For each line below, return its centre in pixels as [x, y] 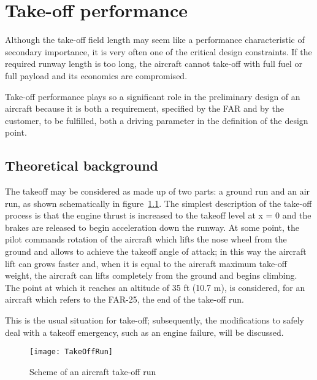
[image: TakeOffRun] [71, 352]
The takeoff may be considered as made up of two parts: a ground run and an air [158, 191]
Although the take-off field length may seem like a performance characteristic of [155, 40]
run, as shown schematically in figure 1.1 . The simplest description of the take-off [158, 203]
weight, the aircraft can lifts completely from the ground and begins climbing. [151, 275]
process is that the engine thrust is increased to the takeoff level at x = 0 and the [158, 215]
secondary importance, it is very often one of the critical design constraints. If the [158, 51]
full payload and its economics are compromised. [96, 75]
